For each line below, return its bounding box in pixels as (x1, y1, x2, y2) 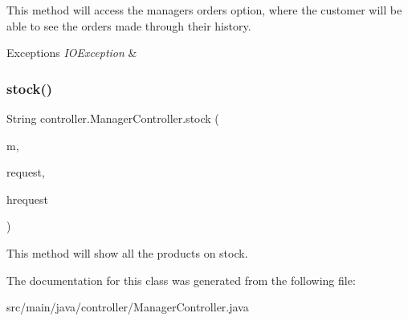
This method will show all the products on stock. (6, 244, 248, 261)
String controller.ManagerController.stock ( (6, 110, 219, 126)
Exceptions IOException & (6, 44, 137, 61)
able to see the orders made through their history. (6, 17, 251, 34)
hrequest (6, 190, 48, 207)
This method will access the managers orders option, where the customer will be (6, 2, 402, 18)
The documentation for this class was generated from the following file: (6, 271, 356, 288)
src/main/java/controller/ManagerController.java (6, 299, 249, 315)
